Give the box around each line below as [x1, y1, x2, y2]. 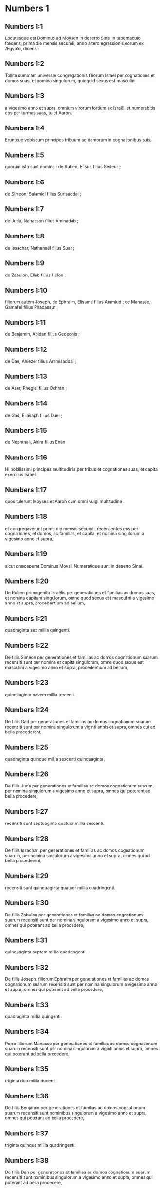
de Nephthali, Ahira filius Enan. [5, 439, 67, 445]
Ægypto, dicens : [5, 46, 39, 51]
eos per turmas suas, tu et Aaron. [5, 110, 72, 116]
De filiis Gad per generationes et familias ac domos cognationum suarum [5, 718, 151, 724]
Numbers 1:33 [5, 1001, 49, 1009]
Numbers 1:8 [5, 232, 45, 240]
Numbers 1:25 [5, 743, 49, 751]
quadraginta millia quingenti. [5, 1013, 62, 1019]
